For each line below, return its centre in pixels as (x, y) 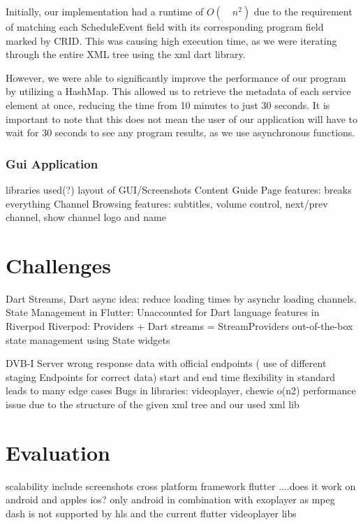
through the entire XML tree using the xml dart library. (126, 54)
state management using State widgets (88, 339)
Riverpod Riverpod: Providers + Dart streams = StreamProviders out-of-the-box (179, 326)
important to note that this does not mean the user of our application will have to (181, 118)
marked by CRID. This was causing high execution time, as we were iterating (171, 40)
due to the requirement (303, 11)
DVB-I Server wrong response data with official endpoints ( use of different (166, 363)
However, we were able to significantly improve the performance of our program (176, 77)
